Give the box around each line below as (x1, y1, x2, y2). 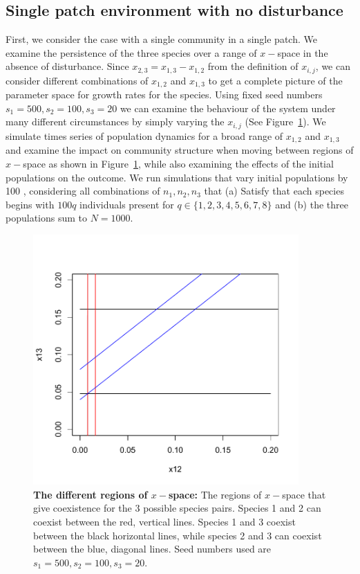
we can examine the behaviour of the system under (120, 100, 336, 115)
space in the (277, 45, 328, 60)
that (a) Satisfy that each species (204, 183, 344, 198)
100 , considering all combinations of (6, 183, 160, 198)
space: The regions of (168, 487, 262, 501)
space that (282, 487, 326, 501)
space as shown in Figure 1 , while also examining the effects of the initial (23, 156, 334, 170)
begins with (6, 197, 55, 211)
